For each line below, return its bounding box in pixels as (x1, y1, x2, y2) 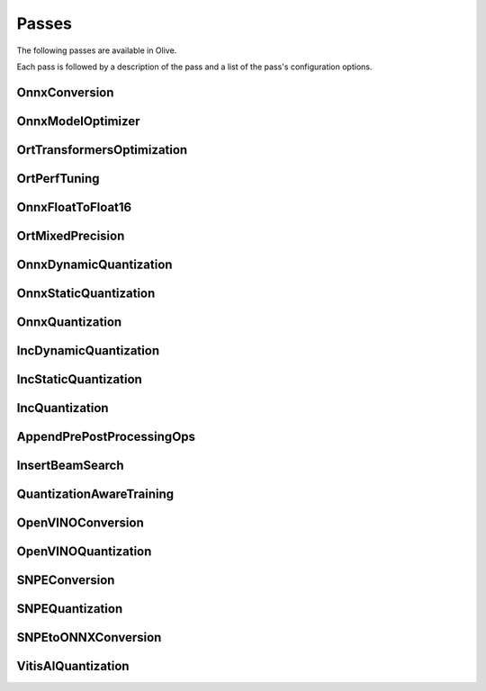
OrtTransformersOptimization (16, 142, 188, 157)
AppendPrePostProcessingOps (16, 428, 196, 444)
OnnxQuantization (16, 314, 122, 329)
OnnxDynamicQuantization (16, 256, 173, 272)
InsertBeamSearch (16, 457, 125, 472)
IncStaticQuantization (16, 372, 143, 387)
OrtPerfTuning (16, 171, 100, 186)
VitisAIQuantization (16, 659, 130, 674)
